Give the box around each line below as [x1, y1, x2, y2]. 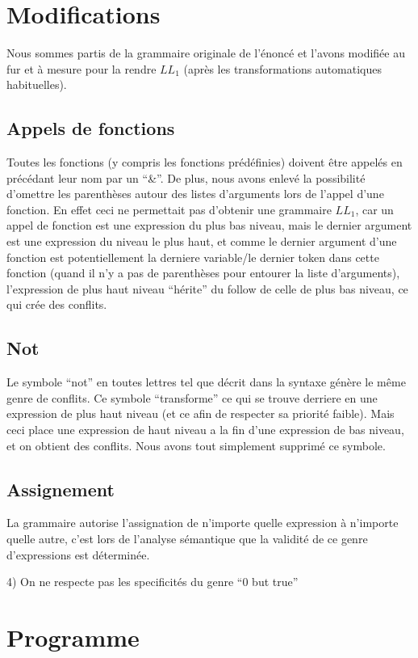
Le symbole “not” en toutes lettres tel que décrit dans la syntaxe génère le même [6, 373, 406, 390]
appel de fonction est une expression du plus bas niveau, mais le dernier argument [6, 217, 412, 234]
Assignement [6, 476, 115, 501]
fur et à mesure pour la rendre [6, 60, 157, 77]
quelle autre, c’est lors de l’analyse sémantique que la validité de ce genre [6, 530, 368, 547]
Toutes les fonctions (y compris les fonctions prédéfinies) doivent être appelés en [6, 154, 403, 171]
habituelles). [6, 76, 67, 93]
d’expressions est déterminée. [6, 546, 150, 563]
